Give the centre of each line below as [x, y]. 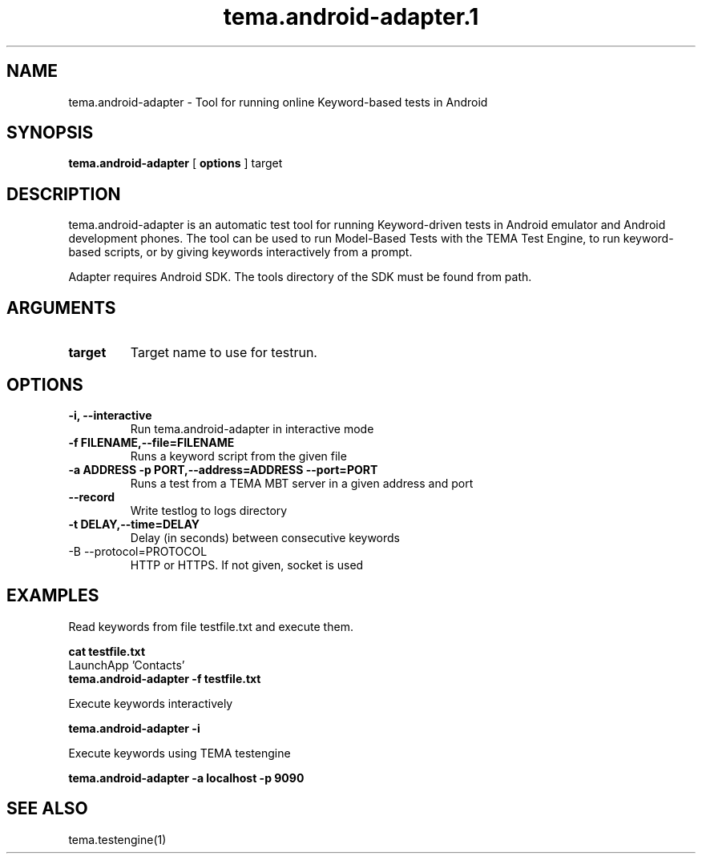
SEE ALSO [47, 809]
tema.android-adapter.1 [351, 17]
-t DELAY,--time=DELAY [134, 524]
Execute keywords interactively [151, 703]
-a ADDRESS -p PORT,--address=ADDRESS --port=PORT [223, 469]
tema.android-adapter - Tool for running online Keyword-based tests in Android [278, 102]
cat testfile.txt [107, 651]
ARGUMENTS [61, 307]
